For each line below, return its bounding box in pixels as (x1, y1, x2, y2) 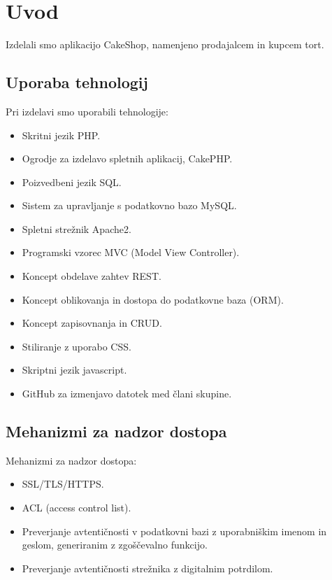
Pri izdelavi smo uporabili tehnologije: (6, 104, 168, 118)
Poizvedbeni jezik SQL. (22, 174, 122, 189)
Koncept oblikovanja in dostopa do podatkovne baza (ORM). (22, 292, 284, 306)
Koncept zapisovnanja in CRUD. (22, 316, 162, 330)
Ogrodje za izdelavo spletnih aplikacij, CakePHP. (22, 151, 233, 166)
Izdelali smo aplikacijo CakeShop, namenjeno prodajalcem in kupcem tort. (6, 37, 324, 52)
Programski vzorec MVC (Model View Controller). (22, 245, 240, 260)
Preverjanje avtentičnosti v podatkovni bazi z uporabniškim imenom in (22, 523, 327, 538)
